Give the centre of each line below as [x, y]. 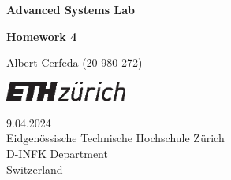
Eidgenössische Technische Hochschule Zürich [115, 138]
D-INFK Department [57, 153]
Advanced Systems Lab [71, 9]
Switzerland [35, 169]
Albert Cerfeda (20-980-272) [75, 62]
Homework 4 [42, 36]
